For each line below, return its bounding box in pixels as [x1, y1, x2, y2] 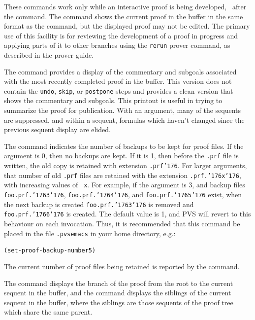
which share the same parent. [4, 307, 93, 317]
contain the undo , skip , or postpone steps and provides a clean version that [4, 85, 233, 96]
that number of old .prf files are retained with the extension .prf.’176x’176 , [4, 170, 241, 180]
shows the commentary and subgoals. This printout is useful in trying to [4, 95, 223, 106]
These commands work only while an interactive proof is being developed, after [4, 1, 247, 11]
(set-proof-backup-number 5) [4, 247, 96, 254]
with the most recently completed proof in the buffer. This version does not [4, 76, 232, 86]
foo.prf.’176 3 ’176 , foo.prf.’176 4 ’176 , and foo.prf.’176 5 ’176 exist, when [4, 189, 242, 200]
